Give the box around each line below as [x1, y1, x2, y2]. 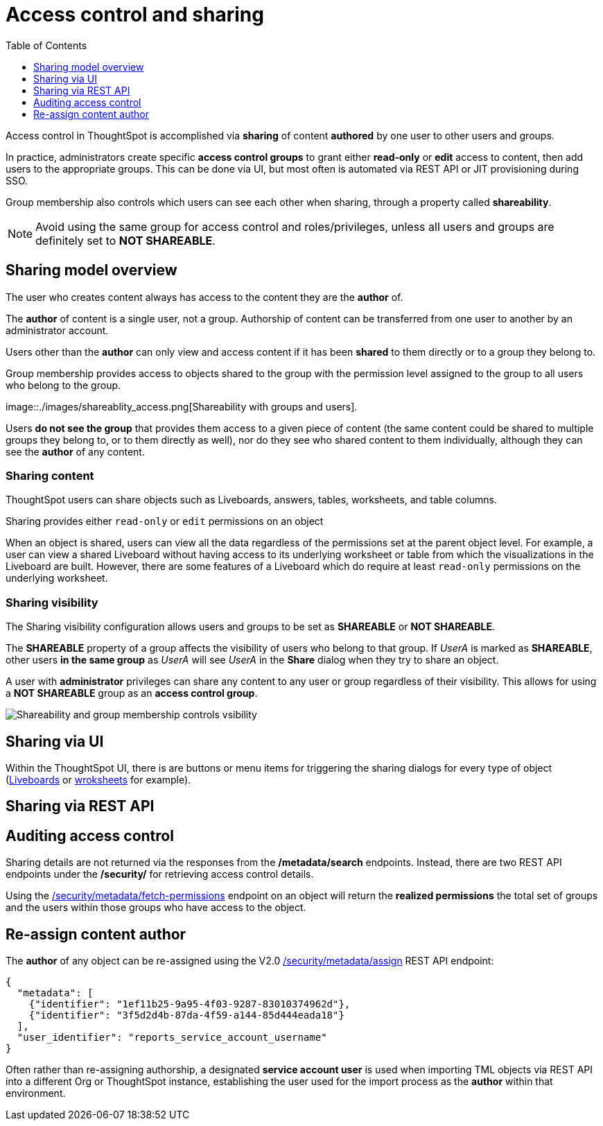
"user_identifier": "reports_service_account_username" [17, 1032, 327, 1043]
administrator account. [6, 324, 109, 336]
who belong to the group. [6, 379, 121, 391]
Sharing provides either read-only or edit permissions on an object [6, 515, 324, 528]
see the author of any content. [6, 445, 145, 458]
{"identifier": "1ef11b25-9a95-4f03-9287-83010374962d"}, [28, 998, 351, 1010]
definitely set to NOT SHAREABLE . [35, 233, 216, 248]
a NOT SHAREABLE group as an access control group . [6, 687, 258, 700]
